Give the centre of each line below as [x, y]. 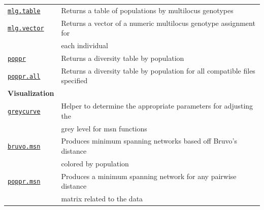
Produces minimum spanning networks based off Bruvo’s [149, 141]
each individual [85, 45]
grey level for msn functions [104, 128]
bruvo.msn [24, 147]
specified [74, 80]
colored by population [95, 163]
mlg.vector [26, 29]
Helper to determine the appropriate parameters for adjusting [157, 106]
